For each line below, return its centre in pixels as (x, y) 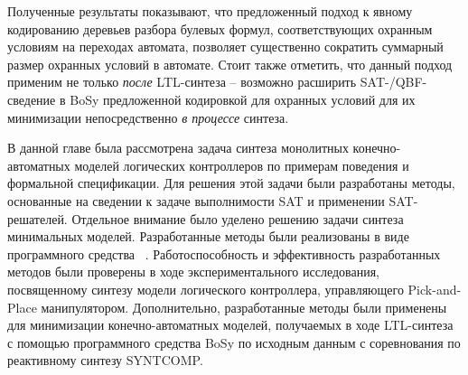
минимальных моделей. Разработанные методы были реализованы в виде (208, 236)
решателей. (37, 218)
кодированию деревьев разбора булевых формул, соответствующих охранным (220, 28)
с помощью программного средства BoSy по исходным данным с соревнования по (234, 342)
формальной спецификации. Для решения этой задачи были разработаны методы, (231, 183)
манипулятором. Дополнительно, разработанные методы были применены (244, 307)
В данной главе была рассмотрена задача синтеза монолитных (178, 148)
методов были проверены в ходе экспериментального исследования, (194, 272)
